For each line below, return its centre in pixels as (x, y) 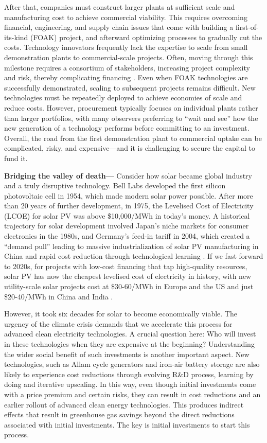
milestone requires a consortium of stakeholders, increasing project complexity (127, 67)
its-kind (16, 37)
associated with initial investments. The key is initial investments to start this (127, 424)
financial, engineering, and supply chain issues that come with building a (119, 27)
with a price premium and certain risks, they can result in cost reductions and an (132, 394)
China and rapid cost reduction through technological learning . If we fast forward (134, 256)
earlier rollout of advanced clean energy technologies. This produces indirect (124, 404)
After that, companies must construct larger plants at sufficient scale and (120, 7)
